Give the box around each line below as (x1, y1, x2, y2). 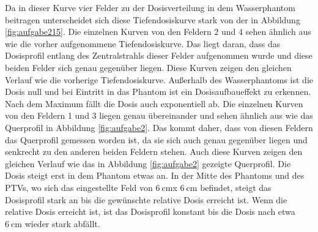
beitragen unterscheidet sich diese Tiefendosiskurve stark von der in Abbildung (5, 13, 300, 26)
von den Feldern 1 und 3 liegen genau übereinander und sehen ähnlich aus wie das (5, 109, 313, 122)
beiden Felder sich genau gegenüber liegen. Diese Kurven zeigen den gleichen (5, 61, 292, 73)
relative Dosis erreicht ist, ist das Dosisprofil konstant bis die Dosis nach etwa (5, 205, 295, 218)
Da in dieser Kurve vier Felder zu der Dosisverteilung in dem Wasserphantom (5, 1, 295, 13)
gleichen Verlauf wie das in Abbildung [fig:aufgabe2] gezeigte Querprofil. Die (5, 157, 291, 170)
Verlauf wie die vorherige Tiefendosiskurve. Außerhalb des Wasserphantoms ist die (5, 73, 313, 86)
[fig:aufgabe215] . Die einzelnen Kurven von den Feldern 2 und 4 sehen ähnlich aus (5, 25, 311, 38)
